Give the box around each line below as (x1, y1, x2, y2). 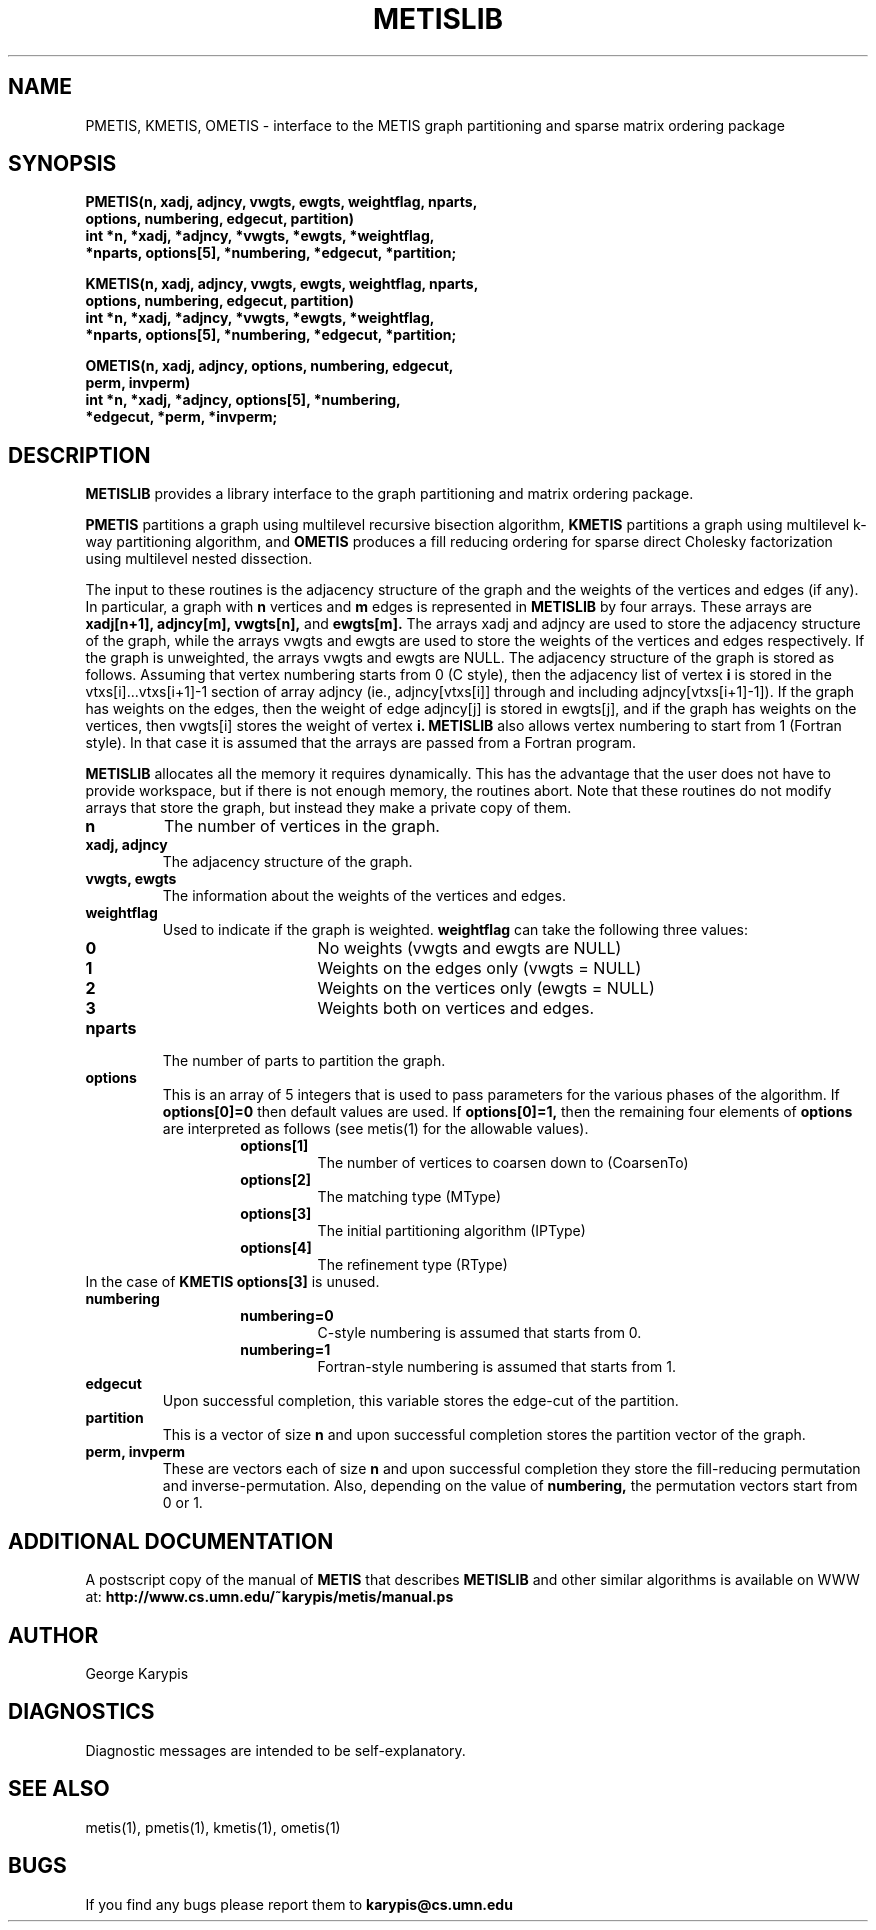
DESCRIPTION (8, 442, 151, 468)
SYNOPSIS (8, 151, 117, 177)
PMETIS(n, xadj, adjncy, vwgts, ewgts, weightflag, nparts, (85, 193, 478, 211)
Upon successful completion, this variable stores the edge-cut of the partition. (162, 1392, 679, 1410)
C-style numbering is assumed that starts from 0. (317, 1324, 642, 1342)
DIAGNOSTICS (8, 1699, 155, 1725)
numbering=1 (240, 1341, 331, 1359)
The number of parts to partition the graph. (162, 1052, 446, 1070)
